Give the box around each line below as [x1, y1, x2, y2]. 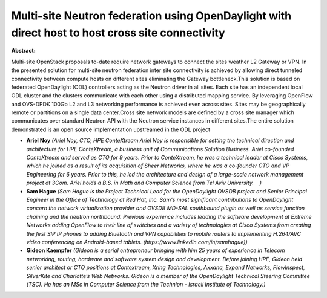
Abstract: [11, 47, 36, 54]
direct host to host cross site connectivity [11, 26, 225, 39]
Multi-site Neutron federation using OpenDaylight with [11, 9, 292, 22]
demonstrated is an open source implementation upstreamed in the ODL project [11, 126, 211, 133]
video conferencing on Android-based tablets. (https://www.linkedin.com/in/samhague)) [26, 238, 248, 245]
